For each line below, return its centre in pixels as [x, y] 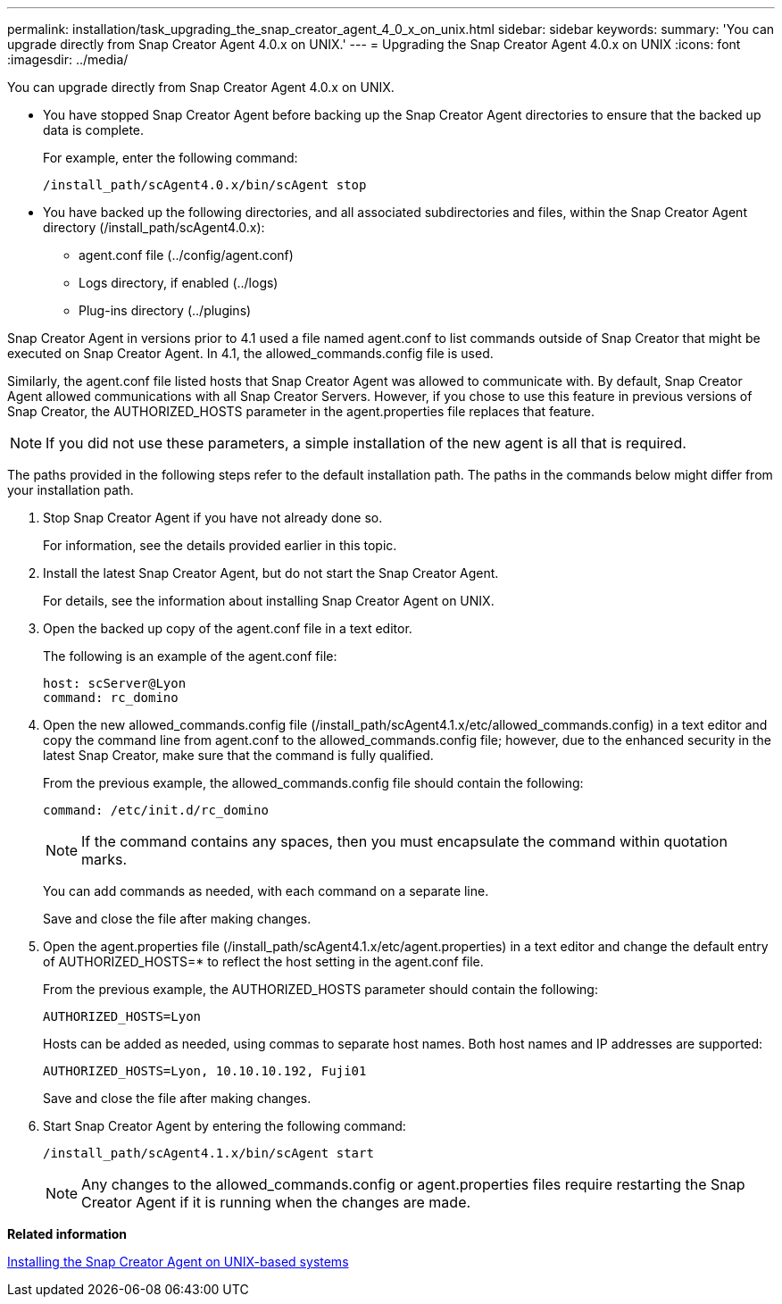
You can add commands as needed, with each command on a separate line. [266, 891]
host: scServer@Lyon [115, 683]
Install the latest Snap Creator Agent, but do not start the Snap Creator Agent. [271, 573]
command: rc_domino [111, 698]
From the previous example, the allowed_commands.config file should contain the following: [313, 783]
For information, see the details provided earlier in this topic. [220, 545]
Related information [67, 1234]
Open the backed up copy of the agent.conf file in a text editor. [228, 628]
